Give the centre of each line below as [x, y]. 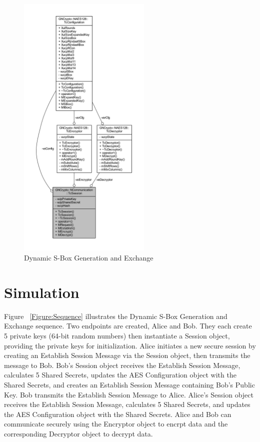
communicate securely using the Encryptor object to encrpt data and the [116, 424]
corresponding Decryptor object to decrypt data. [78, 433]
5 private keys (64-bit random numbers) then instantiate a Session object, [117, 335]
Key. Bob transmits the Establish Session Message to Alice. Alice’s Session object [129, 394]
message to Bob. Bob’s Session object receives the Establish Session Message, [122, 365]
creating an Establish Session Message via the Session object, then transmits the [127, 355]
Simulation [42, 292]
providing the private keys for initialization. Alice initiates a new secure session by [130, 345]
